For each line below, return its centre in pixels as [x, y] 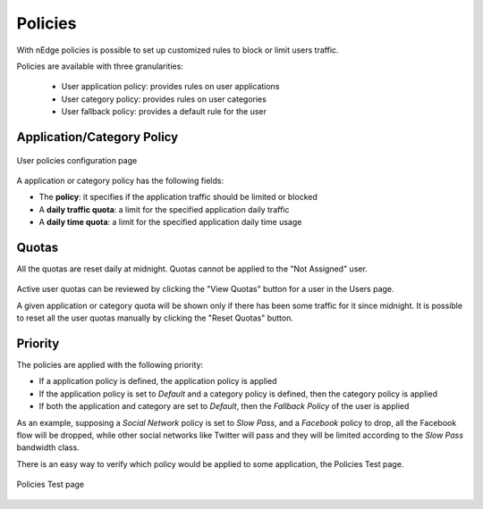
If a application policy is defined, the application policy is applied [158, 381]
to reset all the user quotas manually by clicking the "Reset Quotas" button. [155, 318]
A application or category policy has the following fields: [120, 180]
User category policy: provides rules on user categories [164, 99]
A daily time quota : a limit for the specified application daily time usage [170, 222]
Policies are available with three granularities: [100, 66]
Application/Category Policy [97, 137]
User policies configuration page [77, 160]
